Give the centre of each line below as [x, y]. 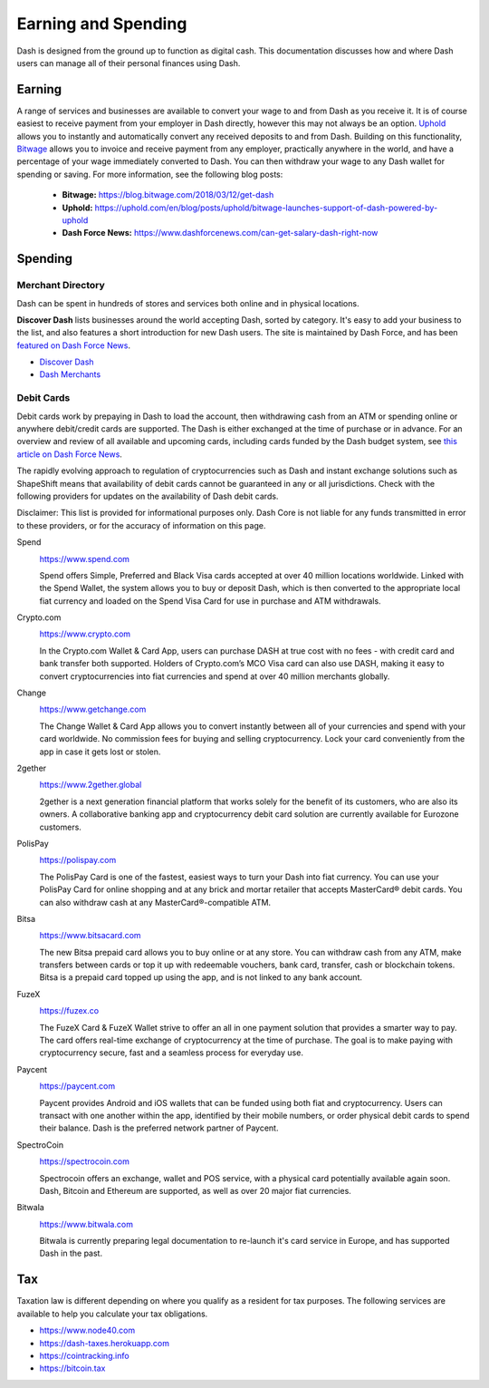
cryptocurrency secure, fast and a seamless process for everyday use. [171, 1053]
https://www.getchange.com [93, 709]
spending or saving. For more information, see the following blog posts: [150, 174]
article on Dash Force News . [69, 454]
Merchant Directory [61, 286]
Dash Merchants [70, 374]
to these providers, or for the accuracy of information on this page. [141, 525]
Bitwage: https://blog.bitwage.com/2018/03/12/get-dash [168, 195]
